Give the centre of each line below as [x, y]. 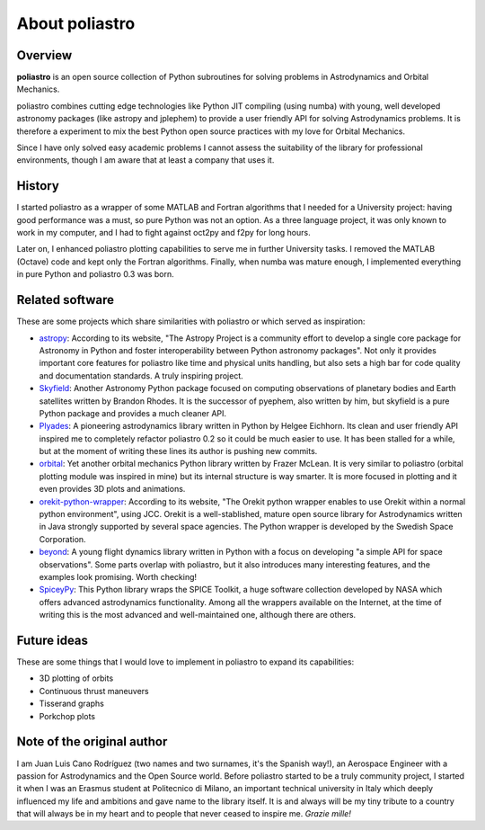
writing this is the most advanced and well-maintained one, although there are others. [198, 615]
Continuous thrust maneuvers [94, 691]
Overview [44, 55]
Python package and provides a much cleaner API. [133, 413]
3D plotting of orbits [76, 678]
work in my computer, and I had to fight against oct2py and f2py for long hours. [163, 233]
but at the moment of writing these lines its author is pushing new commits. [178, 451]
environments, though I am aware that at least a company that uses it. [145, 160]
